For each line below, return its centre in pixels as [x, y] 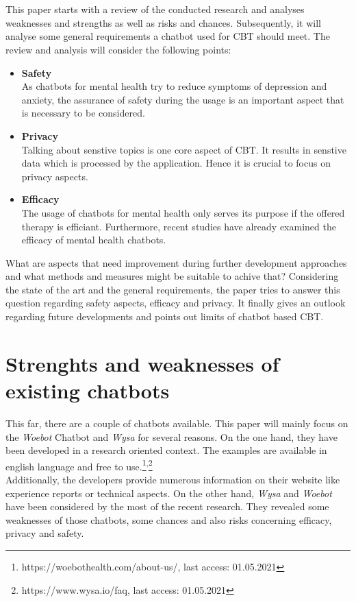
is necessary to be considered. [83, 113]
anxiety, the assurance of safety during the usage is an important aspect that [183, 99]
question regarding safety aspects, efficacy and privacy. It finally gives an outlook [176, 303]
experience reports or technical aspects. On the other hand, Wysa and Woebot [169, 493]
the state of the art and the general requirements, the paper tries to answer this [173, 289]
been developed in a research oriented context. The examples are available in [166, 450]
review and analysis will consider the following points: [118, 49]
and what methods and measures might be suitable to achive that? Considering [172, 276]
